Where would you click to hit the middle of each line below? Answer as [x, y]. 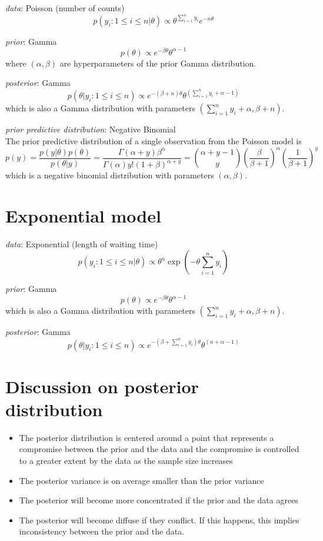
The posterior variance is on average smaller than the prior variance [141, 480]
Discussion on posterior [102, 386]
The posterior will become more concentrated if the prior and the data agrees [159, 500]
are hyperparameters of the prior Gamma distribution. [158, 63]
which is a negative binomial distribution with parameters [110, 175]
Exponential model [83, 215]
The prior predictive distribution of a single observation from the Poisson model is [154, 141]
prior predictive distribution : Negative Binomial [91, 129]
